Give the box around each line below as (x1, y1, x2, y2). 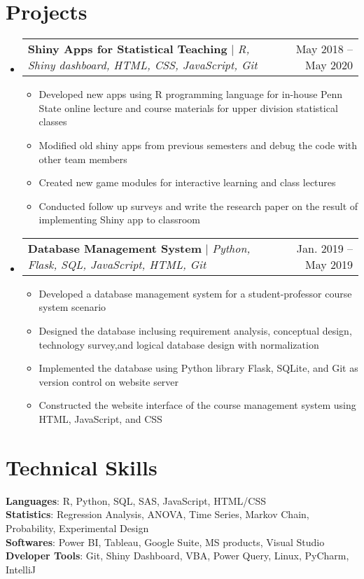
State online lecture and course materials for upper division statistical (38, 100, 338, 115)
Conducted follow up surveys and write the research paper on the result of (38, 198, 358, 213)
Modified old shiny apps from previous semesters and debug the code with (38, 137, 358, 152)
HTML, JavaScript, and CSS (38, 412, 162, 426)
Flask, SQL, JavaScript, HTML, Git (27, 256, 206, 272)
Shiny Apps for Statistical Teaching (27, 41, 227, 57)
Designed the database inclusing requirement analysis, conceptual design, (38, 323, 352, 338)
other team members (38, 151, 127, 166)
